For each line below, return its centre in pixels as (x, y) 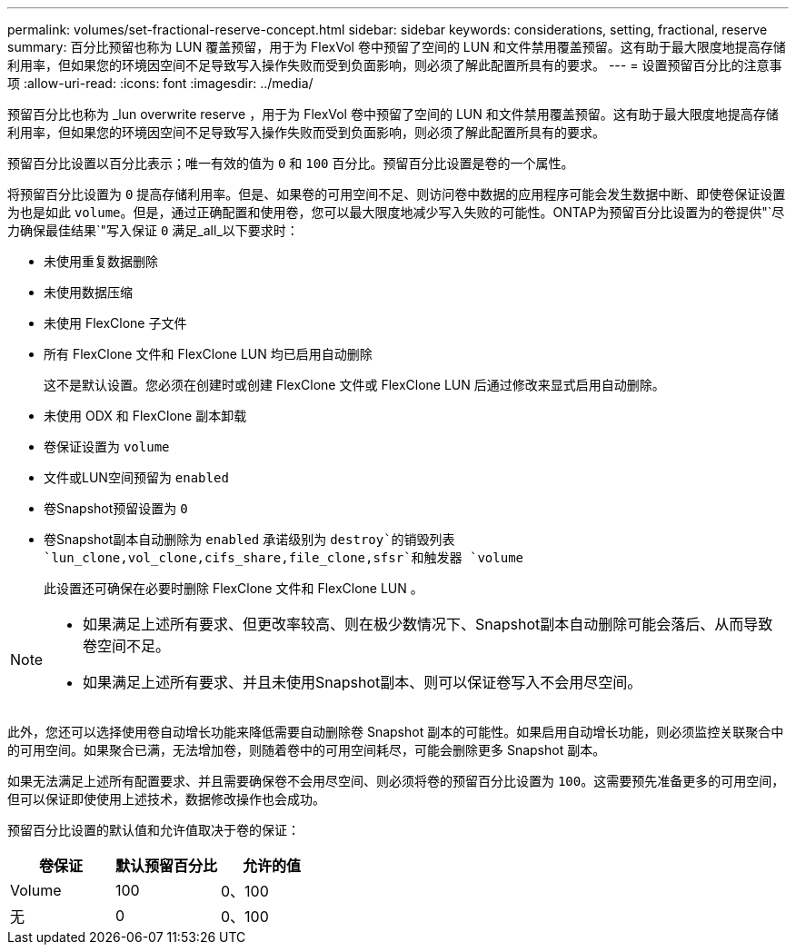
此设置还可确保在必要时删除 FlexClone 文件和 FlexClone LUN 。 (234, 588)
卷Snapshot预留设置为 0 (116, 508)
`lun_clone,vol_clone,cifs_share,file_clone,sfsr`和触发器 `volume (284, 558)
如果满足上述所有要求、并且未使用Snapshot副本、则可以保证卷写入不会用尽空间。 (363, 682)
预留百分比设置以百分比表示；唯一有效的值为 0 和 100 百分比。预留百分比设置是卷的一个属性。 (291, 163)
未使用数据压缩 (88, 292)
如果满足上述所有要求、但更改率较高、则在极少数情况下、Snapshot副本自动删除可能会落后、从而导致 (428, 624)
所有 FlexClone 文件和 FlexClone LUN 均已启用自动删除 (208, 354)
